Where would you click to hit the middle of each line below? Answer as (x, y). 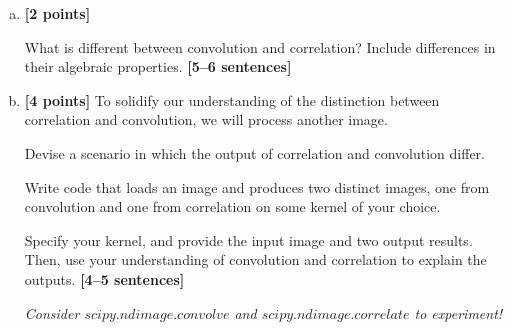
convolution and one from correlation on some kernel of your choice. (232, 206)
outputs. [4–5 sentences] (104, 278)
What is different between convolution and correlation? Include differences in (260, 46)
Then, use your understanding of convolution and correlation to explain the (255, 259)
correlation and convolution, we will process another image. (206, 119)
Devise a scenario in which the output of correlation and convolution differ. (254, 152)
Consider (52, 312)
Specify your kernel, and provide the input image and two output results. (248, 239)
